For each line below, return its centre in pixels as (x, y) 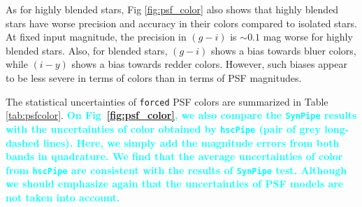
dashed (23, 142)
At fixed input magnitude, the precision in (96, 37)
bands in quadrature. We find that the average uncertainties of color (174, 156)
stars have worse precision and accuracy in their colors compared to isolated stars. (181, 23)
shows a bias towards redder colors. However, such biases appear (209, 64)
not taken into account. (63, 197)
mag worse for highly (308, 37)
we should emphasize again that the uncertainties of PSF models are (175, 184)
